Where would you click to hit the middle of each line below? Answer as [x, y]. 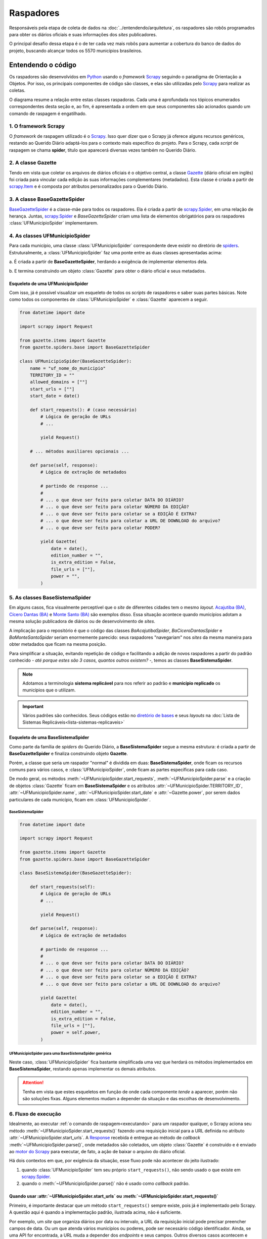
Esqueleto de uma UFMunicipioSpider [49, 283]
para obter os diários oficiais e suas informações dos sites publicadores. [83, 34]
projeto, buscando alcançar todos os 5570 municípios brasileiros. [76, 51]
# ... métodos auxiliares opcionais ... [80, 451]
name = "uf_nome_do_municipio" [68, 368]
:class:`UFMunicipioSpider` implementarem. [54, 223]
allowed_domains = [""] [59, 382]
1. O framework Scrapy [37, 126]
